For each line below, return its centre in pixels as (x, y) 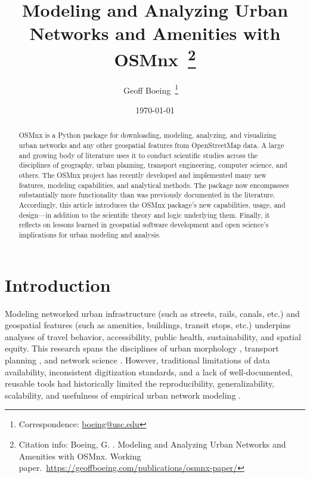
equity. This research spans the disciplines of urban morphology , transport (142, 348)
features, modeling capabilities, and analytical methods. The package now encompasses (154, 185)
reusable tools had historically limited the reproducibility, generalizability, (140, 383)
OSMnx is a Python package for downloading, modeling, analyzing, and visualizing (148, 135)
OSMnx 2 (155, 58)
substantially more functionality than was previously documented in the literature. (147, 195)
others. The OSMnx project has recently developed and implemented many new (142, 175)
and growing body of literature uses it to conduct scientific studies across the (138, 155)
